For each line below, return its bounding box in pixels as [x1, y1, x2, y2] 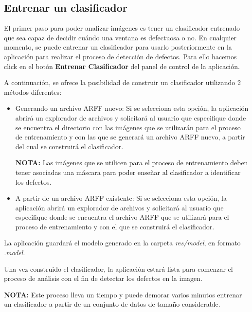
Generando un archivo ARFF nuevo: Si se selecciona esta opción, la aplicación [15, 103, 249, 113]
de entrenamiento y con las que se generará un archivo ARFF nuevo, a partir [15, 132, 245, 142]
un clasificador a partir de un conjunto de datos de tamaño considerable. [4, 299, 220, 309]
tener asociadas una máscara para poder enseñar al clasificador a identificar [15, 167, 241, 177]
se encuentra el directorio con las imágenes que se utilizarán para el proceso [15, 122, 241, 132]
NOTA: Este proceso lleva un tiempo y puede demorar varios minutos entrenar [4, 289, 242, 299]
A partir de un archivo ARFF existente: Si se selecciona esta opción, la [15, 193, 227, 203]
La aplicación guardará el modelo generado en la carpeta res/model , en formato [4, 238, 241, 248]
